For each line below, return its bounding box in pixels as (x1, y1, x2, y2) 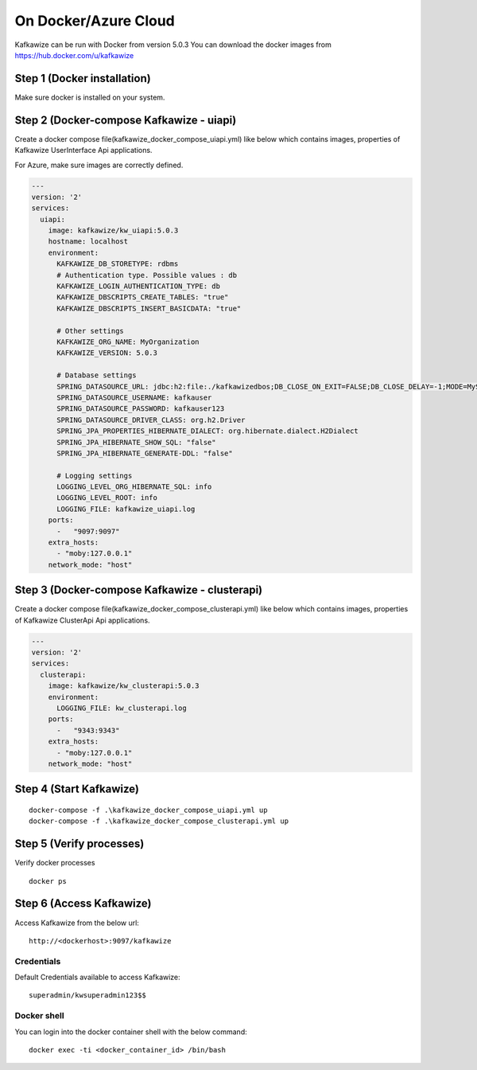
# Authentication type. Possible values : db (56, 271, 238, 279)
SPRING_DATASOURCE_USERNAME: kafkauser (56, 392, 212, 402)
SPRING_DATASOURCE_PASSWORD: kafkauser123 (56, 404, 225, 413)
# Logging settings (56, 471, 133, 480)
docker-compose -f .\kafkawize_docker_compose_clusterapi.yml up (29, 817, 289, 826)
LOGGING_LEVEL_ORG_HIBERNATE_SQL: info (56, 482, 212, 491)
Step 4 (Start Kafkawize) (14, 783, 139, 796)
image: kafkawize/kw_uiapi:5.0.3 (48, 226, 179, 235)
